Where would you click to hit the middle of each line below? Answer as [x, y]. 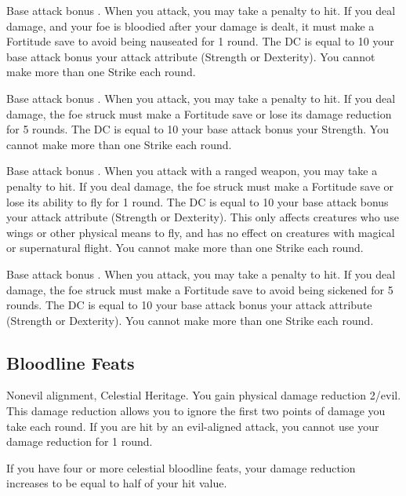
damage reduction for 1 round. [80, 441]
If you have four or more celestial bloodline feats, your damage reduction [181, 467]
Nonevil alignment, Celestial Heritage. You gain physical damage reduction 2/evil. [204, 395]
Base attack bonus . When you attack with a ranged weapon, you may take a [192, 171]
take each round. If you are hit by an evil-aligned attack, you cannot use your [193, 426]
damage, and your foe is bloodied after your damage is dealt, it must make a [190, 26]
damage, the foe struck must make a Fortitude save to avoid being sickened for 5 [200, 289]
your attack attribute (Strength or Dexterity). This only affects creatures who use [203, 217]
